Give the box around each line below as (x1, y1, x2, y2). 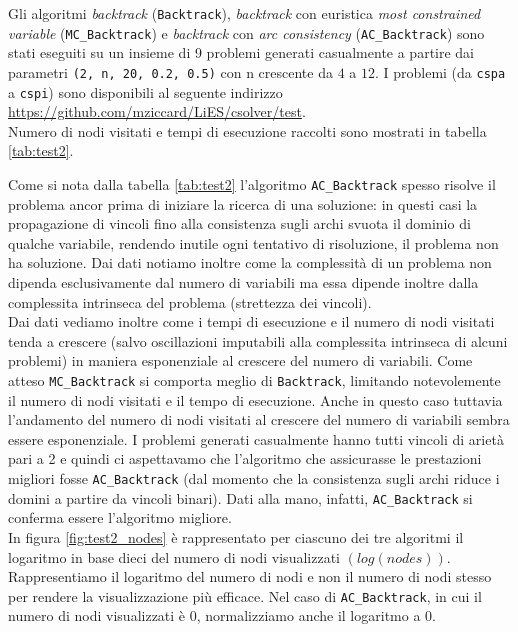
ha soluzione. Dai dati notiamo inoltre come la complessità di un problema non (8, 252, 492, 273)
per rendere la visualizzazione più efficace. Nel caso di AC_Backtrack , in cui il (8, 585, 482, 606)
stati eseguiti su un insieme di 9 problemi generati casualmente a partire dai (8, 42, 475, 63)
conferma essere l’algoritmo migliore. (8, 507, 232, 528)
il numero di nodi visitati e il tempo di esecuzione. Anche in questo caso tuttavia (8, 389, 503, 410)
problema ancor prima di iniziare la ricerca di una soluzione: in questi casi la (8, 193, 478, 214)
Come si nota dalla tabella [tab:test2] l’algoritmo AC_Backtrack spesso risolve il (8, 174, 496, 194)
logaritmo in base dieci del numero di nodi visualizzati (8, 546, 340, 567)
